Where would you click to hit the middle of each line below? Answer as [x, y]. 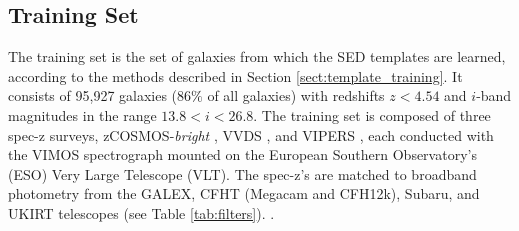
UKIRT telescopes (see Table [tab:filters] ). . [141, 212]
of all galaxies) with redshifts [296, 95]
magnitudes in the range [82, 114]
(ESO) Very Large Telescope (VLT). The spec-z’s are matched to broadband [242, 173]
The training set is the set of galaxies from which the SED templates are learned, [257, 56]
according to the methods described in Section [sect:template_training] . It [235, 75]
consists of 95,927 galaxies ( [93, 95]
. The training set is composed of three [372, 114]
